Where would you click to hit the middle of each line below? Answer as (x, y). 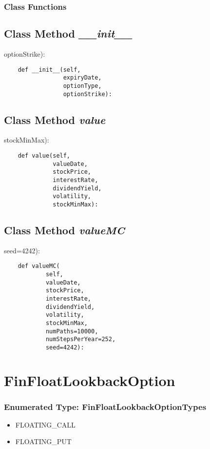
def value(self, (44, 156)
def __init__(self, (49, 70)
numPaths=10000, (72, 331)
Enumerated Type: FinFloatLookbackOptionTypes (105, 406)
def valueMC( (39, 266)
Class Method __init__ (68, 33)
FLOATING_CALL (45, 425)
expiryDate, (82, 78)
